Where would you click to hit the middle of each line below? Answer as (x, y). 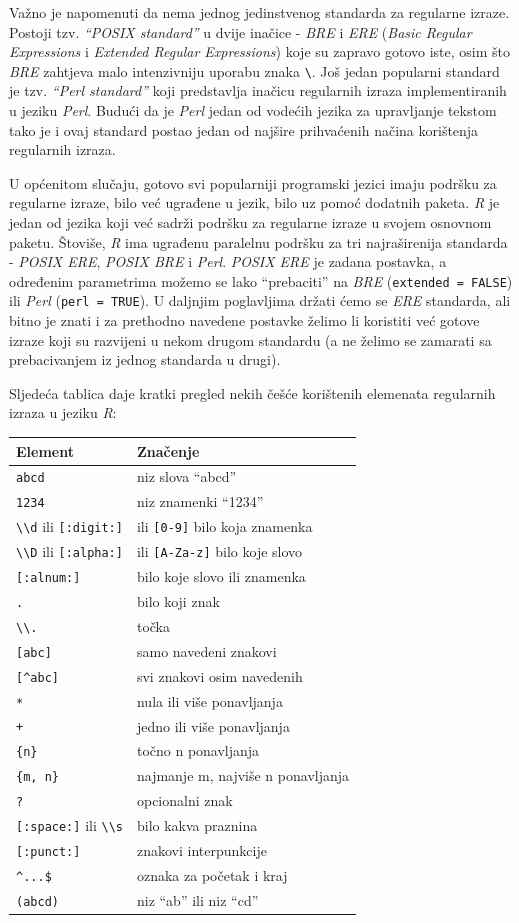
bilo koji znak (178, 600)
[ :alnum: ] (48, 578)
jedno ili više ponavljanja (213, 725)
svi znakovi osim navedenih (219, 675)
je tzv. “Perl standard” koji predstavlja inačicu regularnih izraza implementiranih (258, 90)
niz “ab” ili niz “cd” (197, 899)
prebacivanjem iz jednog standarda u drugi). (145, 359)
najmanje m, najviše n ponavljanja (243, 775)
